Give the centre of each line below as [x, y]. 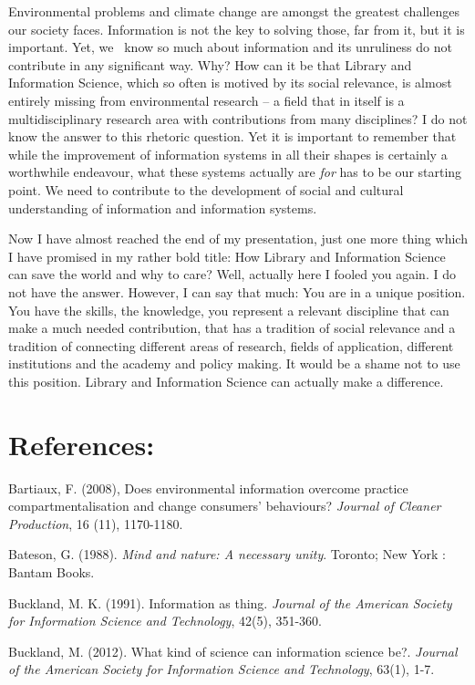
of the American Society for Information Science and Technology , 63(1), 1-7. [222, 669]
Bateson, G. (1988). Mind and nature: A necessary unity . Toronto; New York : [227, 554]
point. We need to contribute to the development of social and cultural [206, 189]
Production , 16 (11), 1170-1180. [96, 523]
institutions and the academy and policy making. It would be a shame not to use [234, 363]
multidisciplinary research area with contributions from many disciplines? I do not [238, 118]
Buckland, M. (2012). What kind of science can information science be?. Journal [233, 651]
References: [82, 444]
